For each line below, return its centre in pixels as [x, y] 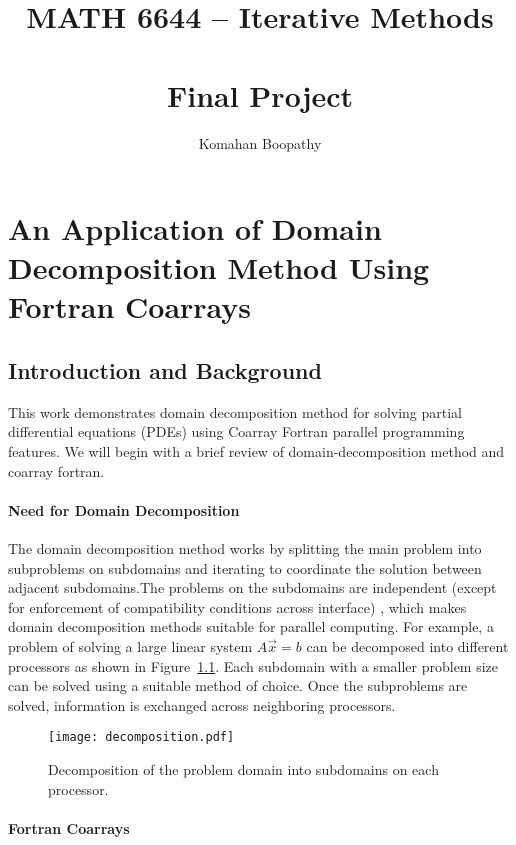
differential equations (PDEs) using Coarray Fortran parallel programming [236, 431]
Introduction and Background [165, 370]
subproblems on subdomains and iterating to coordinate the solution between [245, 567]
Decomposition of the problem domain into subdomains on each [243, 769]
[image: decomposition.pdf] [141, 737]
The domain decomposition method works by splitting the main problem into [245, 548]
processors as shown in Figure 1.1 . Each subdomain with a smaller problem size [253, 665]
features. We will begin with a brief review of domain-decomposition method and [256, 451]
